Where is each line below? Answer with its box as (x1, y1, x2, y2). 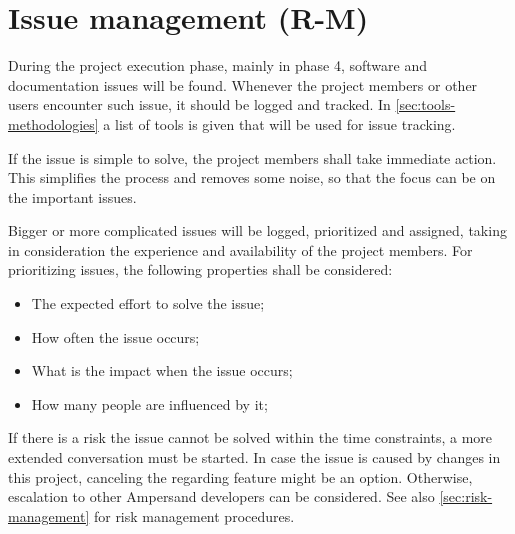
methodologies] (8, 113, 99, 134)
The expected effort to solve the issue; (31, 293, 265, 314)
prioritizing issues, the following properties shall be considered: (8, 259, 393, 280)
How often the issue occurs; (31, 326, 200, 347)
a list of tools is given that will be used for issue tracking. (103, 113, 456, 134)
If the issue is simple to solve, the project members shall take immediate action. (8, 147, 497, 168)
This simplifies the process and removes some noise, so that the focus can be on (8, 167, 496, 188)
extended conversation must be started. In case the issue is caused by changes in (8, 447, 501, 468)
